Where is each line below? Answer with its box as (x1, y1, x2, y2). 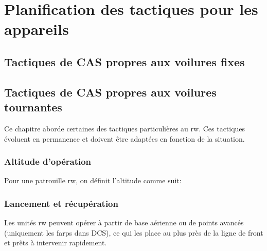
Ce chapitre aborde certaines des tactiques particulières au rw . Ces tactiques (4, 123, 245, 133)
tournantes (4, 99, 62, 115)
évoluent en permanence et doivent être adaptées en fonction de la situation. (4, 133, 245, 144)
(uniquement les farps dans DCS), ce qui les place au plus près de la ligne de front (4, 227, 263, 238)
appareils (4, 18, 69, 40)
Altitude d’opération (4, 155, 92, 168)
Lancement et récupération (4, 197, 118, 209)
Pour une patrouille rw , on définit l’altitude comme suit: (4, 175, 182, 186)
